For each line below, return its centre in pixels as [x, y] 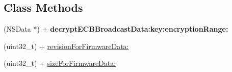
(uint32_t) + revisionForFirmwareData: [66, 46]
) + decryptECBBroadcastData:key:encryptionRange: [133, 29]
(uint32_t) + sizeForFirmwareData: [60, 63]
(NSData [17, 29]
